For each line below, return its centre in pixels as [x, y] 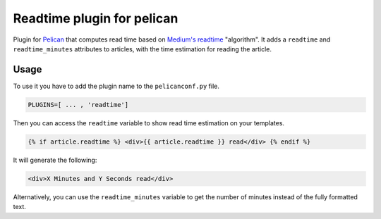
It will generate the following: [55, 160]
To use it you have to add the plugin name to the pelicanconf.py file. [116, 86]
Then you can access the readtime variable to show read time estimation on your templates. [149, 123]
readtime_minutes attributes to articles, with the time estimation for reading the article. [142, 49]
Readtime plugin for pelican [96, 18]
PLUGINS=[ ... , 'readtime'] [78, 105]
